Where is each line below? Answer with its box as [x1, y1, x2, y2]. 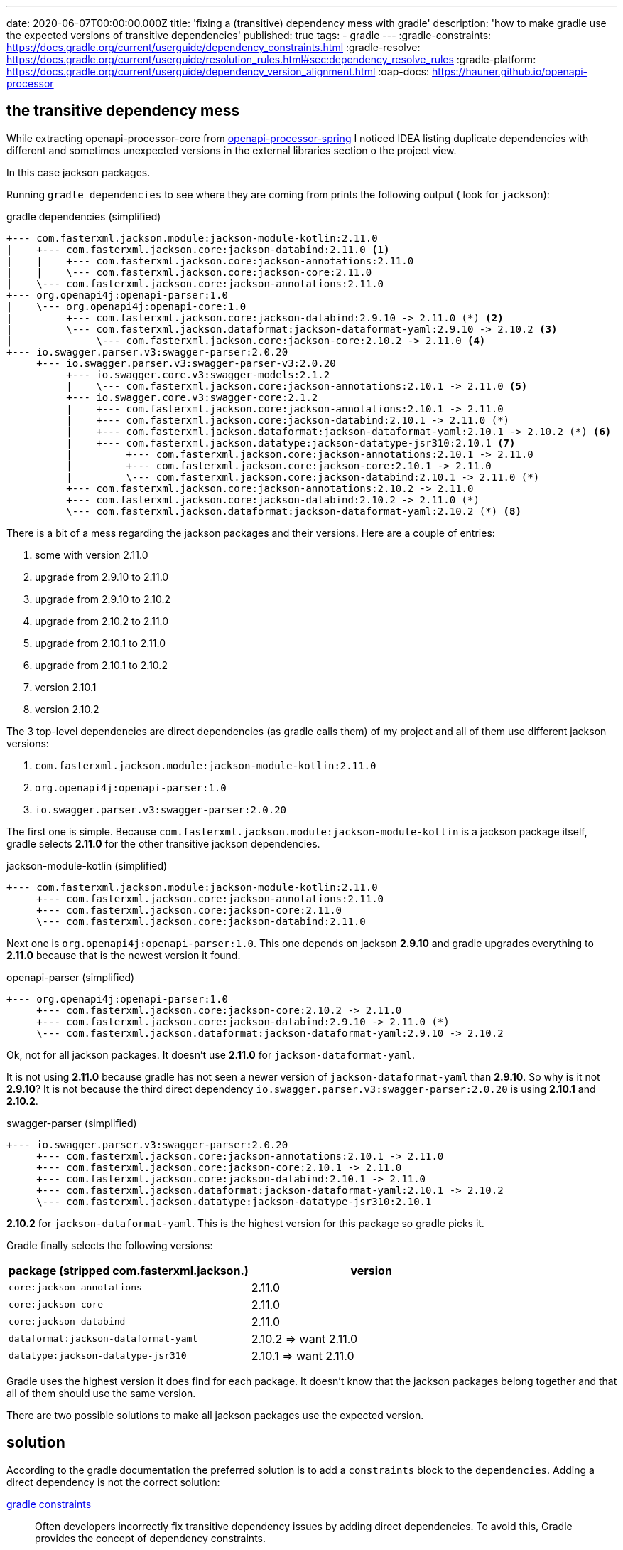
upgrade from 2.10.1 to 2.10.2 [35, 658, 168, 671]
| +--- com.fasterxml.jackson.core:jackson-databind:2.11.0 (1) [6, 243, 390, 255]
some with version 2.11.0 [35, 548, 148, 561]
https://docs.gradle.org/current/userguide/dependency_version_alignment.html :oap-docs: [6, 65, 430, 77]
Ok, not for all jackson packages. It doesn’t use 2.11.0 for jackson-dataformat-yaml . [6, 1048, 416, 1061]
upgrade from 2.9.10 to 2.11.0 [35, 570, 169, 583]
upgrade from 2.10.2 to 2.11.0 [35, 614, 169, 627]
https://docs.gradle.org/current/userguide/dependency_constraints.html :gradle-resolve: [6, 41, 421, 53]
